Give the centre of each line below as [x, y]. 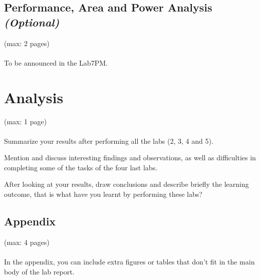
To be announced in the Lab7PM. [56, 62]
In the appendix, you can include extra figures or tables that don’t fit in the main [129, 262]
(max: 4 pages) [27, 242]
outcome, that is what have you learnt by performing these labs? [103, 194]
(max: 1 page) [26, 121]
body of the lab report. [39, 271]
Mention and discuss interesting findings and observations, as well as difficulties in [130, 158]
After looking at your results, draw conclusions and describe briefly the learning [126, 184]
